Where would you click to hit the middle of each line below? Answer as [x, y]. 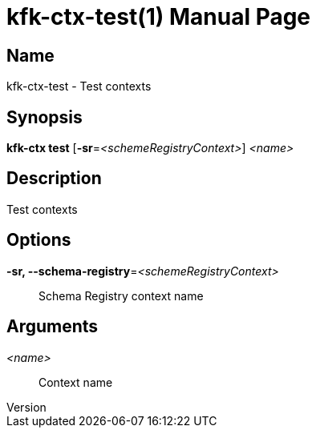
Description [54, 179]
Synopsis [45, 117]
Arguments [53, 327]
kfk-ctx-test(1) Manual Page [159, 17]
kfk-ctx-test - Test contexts [79, 86]
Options [39, 240]
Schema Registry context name [121, 295]
